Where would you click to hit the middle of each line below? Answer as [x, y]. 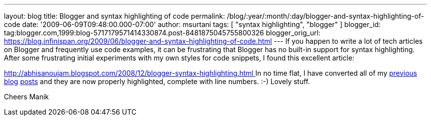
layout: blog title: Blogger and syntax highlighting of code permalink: [115, 16]
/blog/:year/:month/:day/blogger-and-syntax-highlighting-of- [325, 16]
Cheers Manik [27, 97]
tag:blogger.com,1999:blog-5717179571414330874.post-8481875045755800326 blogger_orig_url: [162, 33]
